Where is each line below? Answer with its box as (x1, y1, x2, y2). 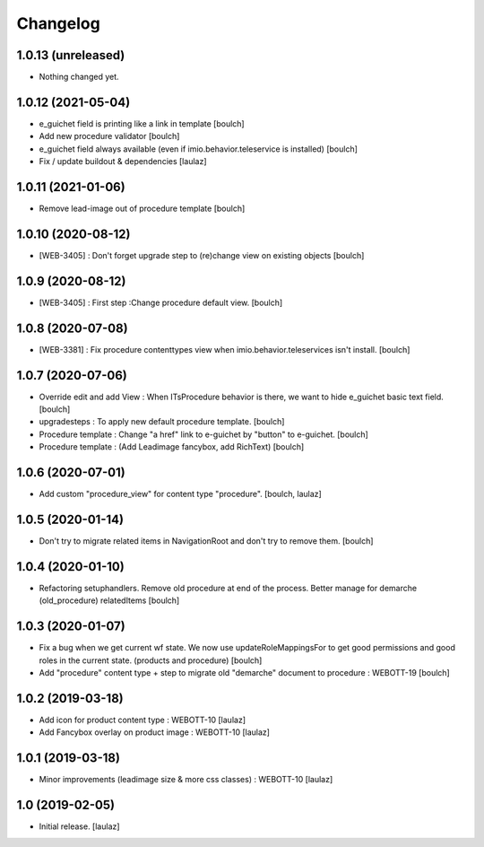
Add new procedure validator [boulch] (39, 131, 180, 142)
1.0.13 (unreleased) (16, 48, 125, 63)
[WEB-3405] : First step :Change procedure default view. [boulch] (39, 297, 283, 308)
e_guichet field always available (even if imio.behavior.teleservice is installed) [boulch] (39, 144, 359, 154)
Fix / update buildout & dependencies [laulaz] (39, 156, 207, 167)
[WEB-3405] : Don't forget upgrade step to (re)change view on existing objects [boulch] (39, 249, 365, 260)
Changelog (16, 13, 100, 33)
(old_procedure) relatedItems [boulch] (39, 595, 180, 606)
